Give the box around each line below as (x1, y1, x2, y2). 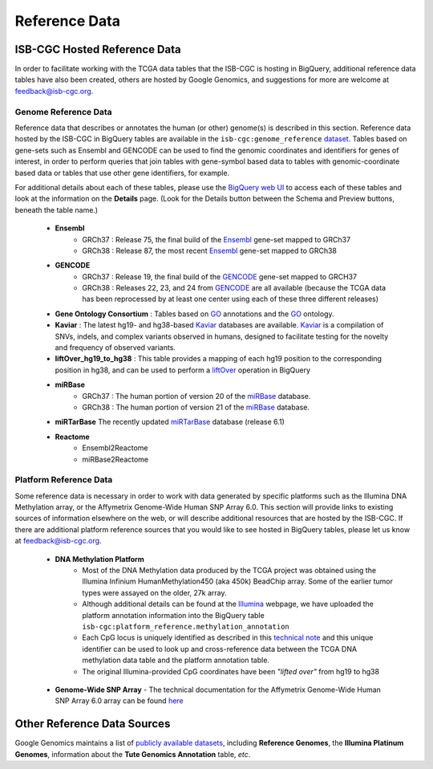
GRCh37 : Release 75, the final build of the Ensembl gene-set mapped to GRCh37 (82, 234, 351, 244)
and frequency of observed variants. (55, 343, 176, 352)
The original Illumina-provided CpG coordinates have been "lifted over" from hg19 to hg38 (82, 666, 380, 676)
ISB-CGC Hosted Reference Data (14, 43, 181, 56)
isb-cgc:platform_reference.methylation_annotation (82, 622, 290, 631)
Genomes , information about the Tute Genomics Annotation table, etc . (14, 749, 251, 759)
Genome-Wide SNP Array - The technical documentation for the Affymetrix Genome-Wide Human (55, 685, 381, 694)
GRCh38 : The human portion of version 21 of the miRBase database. (82, 402, 310, 412)
